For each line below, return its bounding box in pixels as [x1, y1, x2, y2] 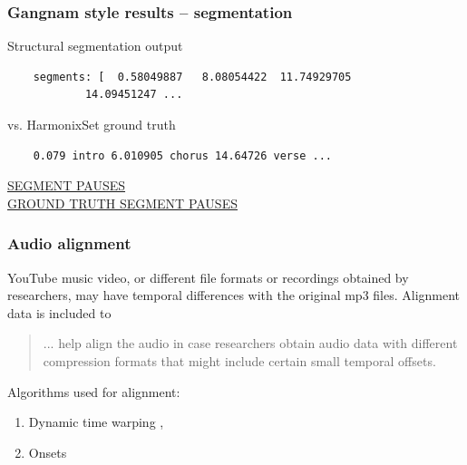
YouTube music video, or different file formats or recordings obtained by [7, 267, 409, 286]
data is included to [7, 303, 112, 322]
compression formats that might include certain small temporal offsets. [43, 351, 436, 370]
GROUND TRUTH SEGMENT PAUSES [7, 193, 238, 212]
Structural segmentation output [7, 36, 183, 55]
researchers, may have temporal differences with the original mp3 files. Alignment [7, 286, 461, 305]
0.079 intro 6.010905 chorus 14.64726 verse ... [33, 149, 332, 162]
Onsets [28, 442, 67, 461]
